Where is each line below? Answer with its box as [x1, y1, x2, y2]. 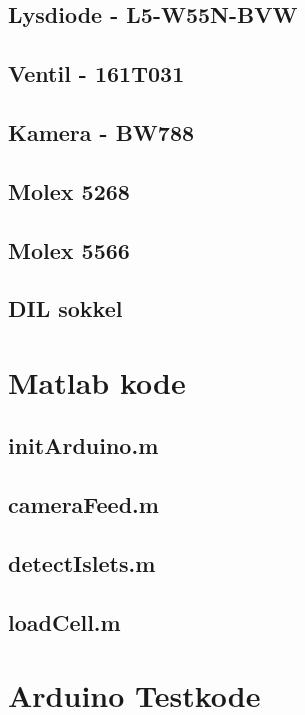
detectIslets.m [8, 548, 156, 579]
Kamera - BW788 [8, 116, 195, 147]
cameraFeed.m [8, 489, 159, 520]
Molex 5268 [8, 175, 130, 206]
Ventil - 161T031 [8, 58, 185, 89]
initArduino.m [8, 430, 159, 461]
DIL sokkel [8, 293, 123, 324]
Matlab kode [8, 361, 186, 402]
